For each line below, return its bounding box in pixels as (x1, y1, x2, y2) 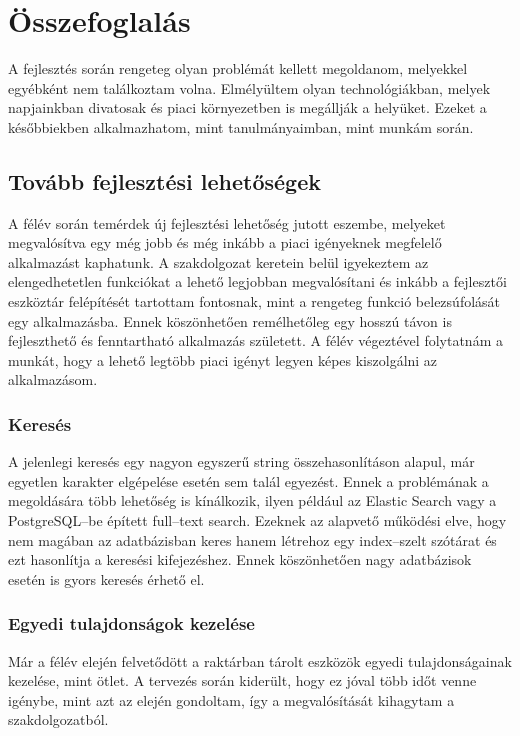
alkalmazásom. (8, 369, 98, 390)
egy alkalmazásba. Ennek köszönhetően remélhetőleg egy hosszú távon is (8, 310, 452, 331)
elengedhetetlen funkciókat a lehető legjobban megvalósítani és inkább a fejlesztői (8, 271, 507, 292)
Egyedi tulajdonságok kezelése (8, 611, 255, 636)
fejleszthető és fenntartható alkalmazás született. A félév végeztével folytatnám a (8, 330, 503, 351)
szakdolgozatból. (8, 709, 109, 730)
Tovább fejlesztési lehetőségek (8, 165, 321, 196)
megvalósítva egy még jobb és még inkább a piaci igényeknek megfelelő (8, 232, 442, 253)
